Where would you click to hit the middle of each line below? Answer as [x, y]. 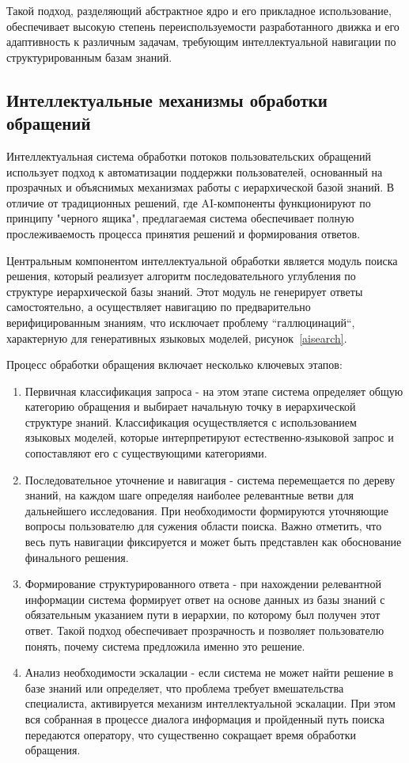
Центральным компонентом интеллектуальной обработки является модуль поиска [202, 260]
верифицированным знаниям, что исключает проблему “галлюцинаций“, [181, 322]
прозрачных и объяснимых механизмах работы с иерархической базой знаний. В [201, 187]
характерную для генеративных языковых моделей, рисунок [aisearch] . [177, 338]
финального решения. [77, 557]
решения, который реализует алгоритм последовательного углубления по [181, 276]
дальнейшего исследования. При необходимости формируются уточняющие [206, 510]
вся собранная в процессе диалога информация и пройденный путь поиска [204, 718]
